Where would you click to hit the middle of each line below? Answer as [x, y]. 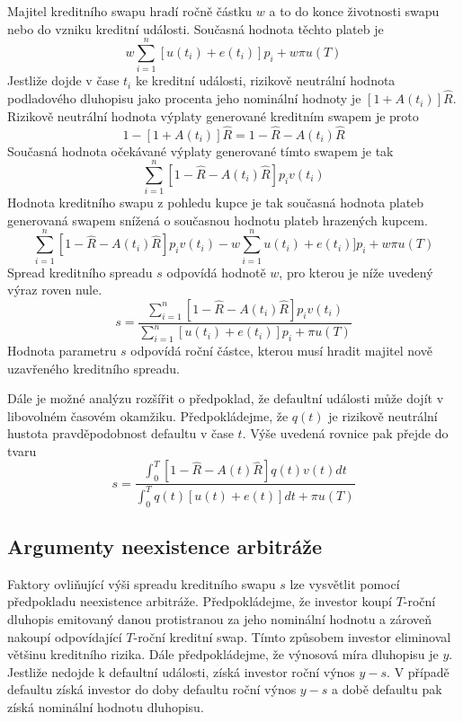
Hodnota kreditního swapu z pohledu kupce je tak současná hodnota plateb [216, 203]
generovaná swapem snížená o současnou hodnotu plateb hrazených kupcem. [218, 220]
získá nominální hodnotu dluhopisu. [106, 707]
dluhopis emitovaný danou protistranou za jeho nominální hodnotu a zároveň [220, 619]
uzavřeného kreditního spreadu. [93, 368]
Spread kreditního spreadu [80, 272]
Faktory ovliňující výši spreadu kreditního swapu [142, 583]
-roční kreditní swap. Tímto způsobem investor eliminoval [292, 636]
